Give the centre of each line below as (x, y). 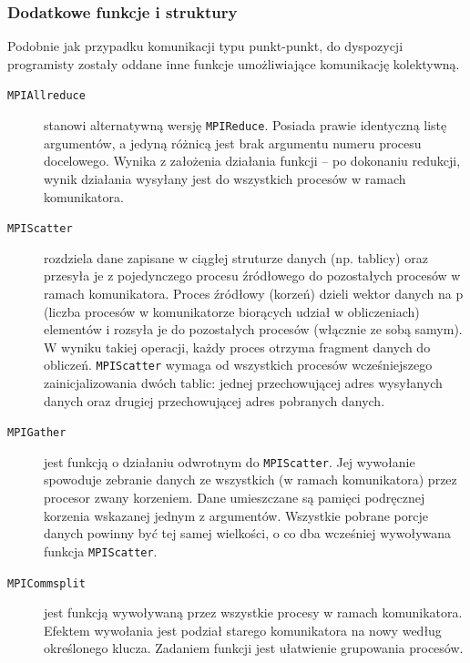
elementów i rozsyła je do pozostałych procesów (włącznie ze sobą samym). (253, 329)
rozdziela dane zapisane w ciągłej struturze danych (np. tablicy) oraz (236, 257)
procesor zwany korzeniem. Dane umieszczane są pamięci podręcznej (235, 498)
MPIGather (37, 433)
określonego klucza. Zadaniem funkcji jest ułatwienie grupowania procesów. (254, 648)
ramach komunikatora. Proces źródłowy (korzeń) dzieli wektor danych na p (254, 293)
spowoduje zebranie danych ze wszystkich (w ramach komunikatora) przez (250, 479)
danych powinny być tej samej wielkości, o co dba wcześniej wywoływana (248, 533)
